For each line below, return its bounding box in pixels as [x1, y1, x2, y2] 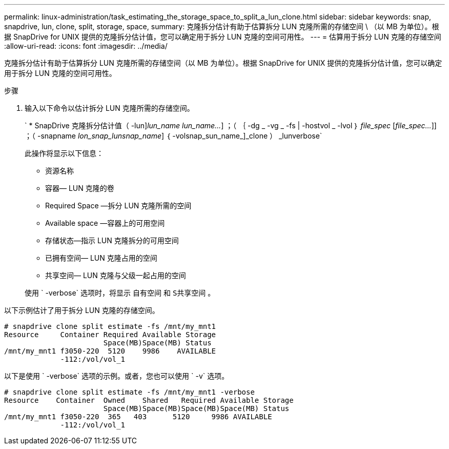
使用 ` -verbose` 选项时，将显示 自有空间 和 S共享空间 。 [25, 288, 215, 297]
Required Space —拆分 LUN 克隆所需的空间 [45, 201, 192, 210]
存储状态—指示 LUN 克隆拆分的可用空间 [45, 236, 179, 245]
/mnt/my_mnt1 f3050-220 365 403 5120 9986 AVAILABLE [4, 413, 272, 421]
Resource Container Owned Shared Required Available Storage [4, 396, 294, 404]
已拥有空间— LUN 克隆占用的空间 [45, 253, 157, 262]
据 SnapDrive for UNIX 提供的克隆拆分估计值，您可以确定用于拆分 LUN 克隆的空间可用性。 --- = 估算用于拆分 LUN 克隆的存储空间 [4, 32, 441, 41]
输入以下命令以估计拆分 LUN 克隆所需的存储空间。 [25, 104, 194, 112]
